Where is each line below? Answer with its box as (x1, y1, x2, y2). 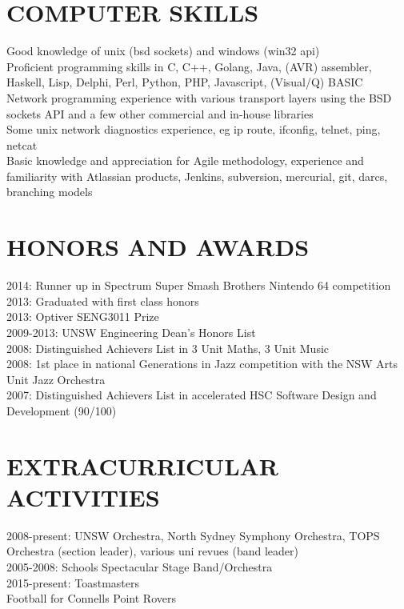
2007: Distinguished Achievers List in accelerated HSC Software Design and (6, 387, 377, 403)
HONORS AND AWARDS (6, 230, 310, 263)
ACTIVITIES (6, 480, 160, 513)
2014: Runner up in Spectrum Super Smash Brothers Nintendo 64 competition (6, 277, 391, 294)
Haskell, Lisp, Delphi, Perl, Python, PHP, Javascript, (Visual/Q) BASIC (6, 74, 363, 90)
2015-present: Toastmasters (6, 574, 140, 591)
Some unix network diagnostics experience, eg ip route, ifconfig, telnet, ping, (6, 121, 381, 138)
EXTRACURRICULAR (6, 449, 279, 482)
